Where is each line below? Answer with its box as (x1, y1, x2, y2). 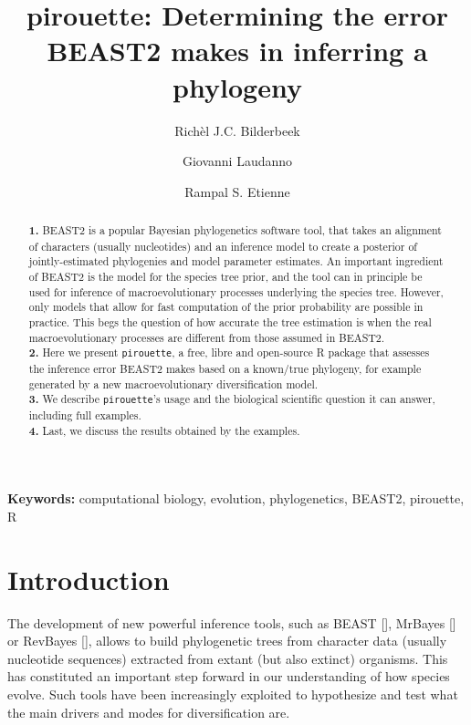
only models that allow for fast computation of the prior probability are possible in (28, 299, 424, 315)
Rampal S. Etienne (184, 181, 290, 201)
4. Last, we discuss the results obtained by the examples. (28, 422, 300, 439)
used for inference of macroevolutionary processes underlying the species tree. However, (28, 284, 444, 299)
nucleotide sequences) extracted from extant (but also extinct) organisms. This (7, 648, 448, 668)
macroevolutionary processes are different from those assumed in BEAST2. (28, 329, 385, 345)
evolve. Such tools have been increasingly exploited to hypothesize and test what (7, 684, 458, 703)
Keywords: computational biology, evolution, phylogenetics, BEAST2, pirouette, (7, 489, 465, 508)
